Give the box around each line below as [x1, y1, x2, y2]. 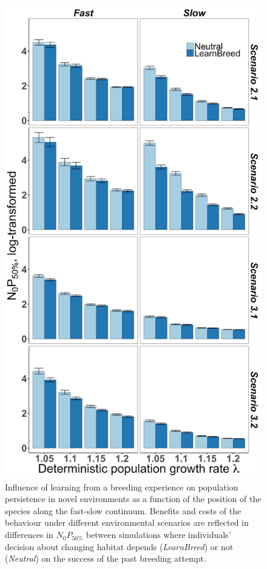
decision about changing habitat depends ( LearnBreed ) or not [5, 540, 234, 553]
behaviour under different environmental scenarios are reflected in [5, 516, 249, 529]
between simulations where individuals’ [86, 528, 231, 541]
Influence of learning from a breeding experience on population [5, 480, 238, 493]
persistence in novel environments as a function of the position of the [5, 492, 262, 505]
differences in [5, 528, 53, 541]
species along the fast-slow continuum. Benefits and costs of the [5, 504, 242, 517]
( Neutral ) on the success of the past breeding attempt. [5, 552, 206, 565]
